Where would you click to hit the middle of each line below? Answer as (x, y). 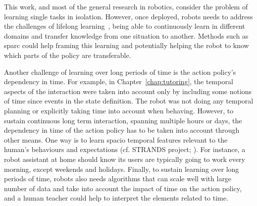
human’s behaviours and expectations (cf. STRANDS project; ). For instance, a (125, 149)
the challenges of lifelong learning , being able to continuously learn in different (125, 26)
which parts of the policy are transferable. (68, 55)
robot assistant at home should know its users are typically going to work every (125, 159)
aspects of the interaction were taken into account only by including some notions (128, 91)
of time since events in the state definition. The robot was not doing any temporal (129, 101)
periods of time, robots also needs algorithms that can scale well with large (118, 179)
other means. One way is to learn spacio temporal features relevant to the (116, 139)
